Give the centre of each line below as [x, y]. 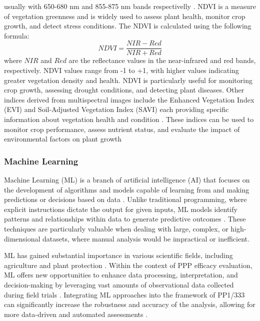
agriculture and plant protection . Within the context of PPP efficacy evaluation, [128, 265]
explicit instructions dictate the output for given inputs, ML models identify [121, 209]
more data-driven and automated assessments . [76, 314]
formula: [17, 35]
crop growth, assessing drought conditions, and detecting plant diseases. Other [124, 90]
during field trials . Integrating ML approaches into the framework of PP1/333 [124, 294]
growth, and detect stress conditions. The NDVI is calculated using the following [128, 26]
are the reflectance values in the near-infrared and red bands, [162, 60]
